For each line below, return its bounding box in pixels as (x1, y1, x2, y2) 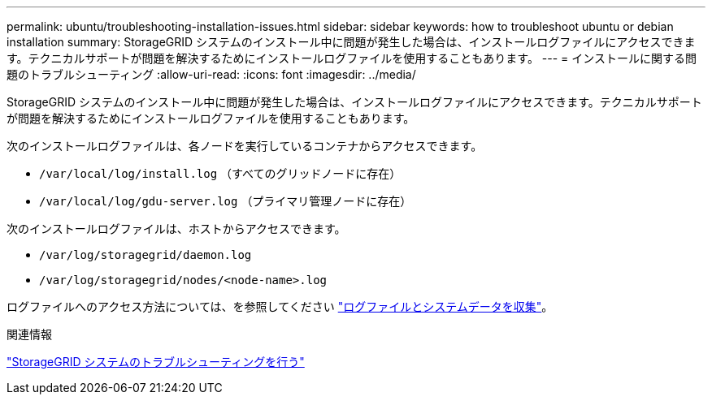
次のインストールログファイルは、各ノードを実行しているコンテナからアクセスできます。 (7, 139, 483, 153)
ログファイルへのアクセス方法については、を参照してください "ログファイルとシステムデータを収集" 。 (7, 300, 554, 313)
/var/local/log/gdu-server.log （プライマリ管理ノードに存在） (39, 194, 412, 208)
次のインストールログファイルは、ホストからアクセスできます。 (7, 222, 346, 235)
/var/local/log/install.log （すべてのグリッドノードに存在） (39, 166, 402, 180)
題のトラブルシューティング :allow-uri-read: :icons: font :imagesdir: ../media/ (7, 67, 416, 81)
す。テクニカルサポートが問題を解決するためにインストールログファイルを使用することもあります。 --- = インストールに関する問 (7, 51, 697, 65)
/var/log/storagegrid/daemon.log (39, 248, 252, 261)
